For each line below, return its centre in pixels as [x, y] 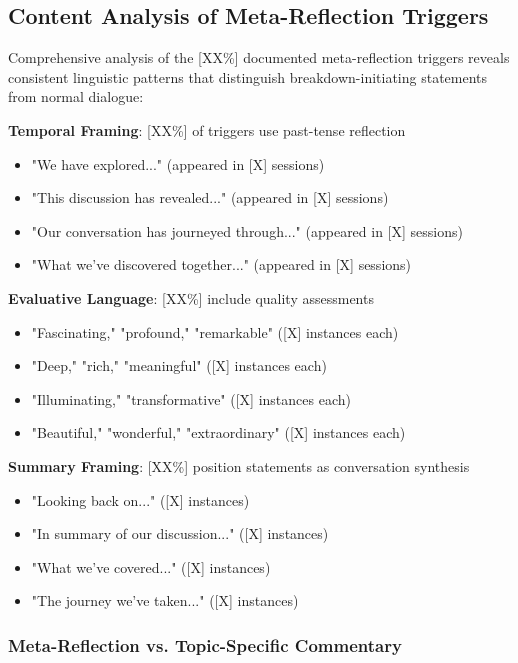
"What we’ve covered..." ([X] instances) [151, 566]
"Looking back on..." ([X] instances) [140, 499]
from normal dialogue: [76, 96]
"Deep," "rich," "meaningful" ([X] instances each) [179, 365]
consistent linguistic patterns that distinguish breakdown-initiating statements [248, 76]
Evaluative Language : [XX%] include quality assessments [191, 297]
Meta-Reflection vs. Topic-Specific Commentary [205, 644]
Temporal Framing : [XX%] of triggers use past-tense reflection [207, 129]
